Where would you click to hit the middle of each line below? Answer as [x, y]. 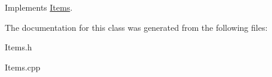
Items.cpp [23, 67]
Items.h [18, 47]
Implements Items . [39, 7]
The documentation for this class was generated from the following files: [136, 27]
